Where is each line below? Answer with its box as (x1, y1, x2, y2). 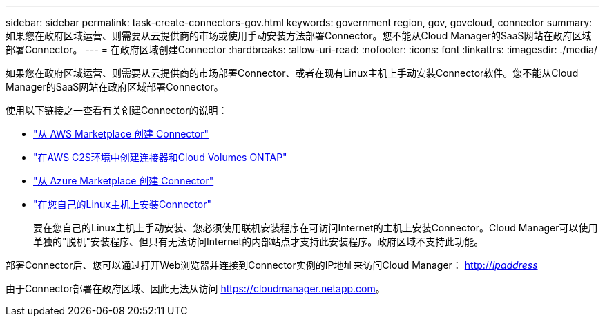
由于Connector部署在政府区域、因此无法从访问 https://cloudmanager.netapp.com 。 (6, 283, 385, 294)
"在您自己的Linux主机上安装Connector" (33, 198, 211, 210)
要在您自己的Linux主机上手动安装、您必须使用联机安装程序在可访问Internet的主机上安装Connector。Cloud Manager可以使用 (33, 222, 598, 234)
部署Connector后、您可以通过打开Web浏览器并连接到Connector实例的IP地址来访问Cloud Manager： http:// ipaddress (6, 259, 538, 271)
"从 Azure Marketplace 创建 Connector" (33, 175, 214, 187)
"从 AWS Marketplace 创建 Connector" (33, 128, 209, 140)
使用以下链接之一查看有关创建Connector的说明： (6, 104, 228, 116)
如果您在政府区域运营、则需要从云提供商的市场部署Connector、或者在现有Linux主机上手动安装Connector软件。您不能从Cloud (6, 67, 579, 79)
